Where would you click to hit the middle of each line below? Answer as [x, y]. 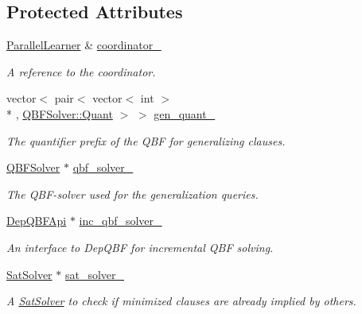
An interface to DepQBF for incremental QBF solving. [140, 247]
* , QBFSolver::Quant [60, 113]
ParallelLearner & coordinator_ [84, 45]
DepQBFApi [37, 221]
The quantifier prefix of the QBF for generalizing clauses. [146, 140]
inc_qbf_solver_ [121, 221]
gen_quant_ [185, 113]
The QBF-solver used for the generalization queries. [132, 194]
